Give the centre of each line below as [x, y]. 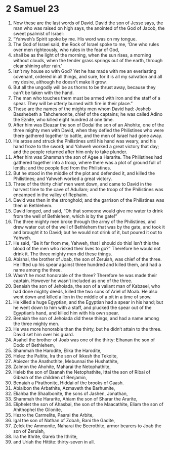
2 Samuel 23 [33, 9]
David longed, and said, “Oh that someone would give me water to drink [88, 211]
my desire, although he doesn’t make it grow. [60, 82]
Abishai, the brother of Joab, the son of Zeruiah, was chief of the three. [87, 259]
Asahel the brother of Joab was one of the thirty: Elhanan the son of [84, 340]
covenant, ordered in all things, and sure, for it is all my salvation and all [88, 76]
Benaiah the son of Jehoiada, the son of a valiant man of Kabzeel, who [87, 286]
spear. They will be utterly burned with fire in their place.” [73, 103]
